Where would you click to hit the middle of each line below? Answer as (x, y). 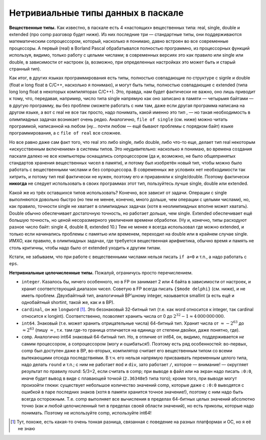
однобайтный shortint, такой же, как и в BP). (68, 303)
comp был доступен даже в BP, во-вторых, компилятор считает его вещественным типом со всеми (127, 351)
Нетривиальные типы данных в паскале (96, 13)
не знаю (27, 429)
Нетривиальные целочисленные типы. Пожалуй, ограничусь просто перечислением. (101, 272)
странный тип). (25, 68)
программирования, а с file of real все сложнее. (65, 133)
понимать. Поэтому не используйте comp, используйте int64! (86, 413)
